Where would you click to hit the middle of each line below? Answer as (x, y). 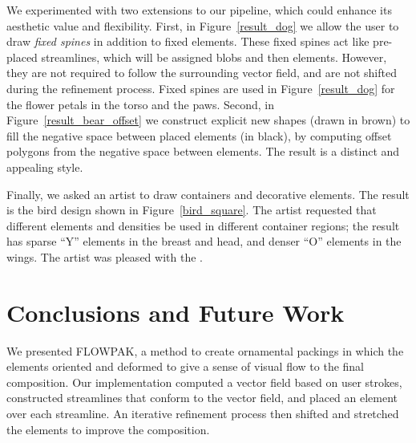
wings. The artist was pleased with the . (105, 256)
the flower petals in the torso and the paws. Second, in (140, 104)
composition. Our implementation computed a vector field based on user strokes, (204, 382)
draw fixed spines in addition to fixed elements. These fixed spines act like (188, 41)
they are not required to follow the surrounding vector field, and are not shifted (202, 73)
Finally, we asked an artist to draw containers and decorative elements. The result (208, 194)
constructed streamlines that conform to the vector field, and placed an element (202, 398)
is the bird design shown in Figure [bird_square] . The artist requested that (192, 210)
